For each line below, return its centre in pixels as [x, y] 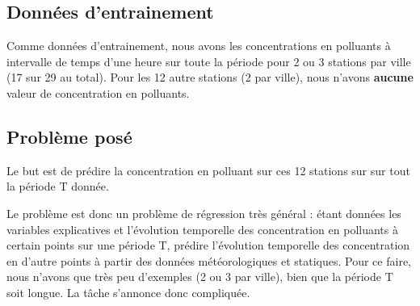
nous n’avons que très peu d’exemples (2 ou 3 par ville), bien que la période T [200, 277]
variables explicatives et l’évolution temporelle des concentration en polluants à [202, 229]
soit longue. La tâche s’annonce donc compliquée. [128, 292]
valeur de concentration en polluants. [98, 92]
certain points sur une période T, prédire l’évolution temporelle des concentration [208, 245]
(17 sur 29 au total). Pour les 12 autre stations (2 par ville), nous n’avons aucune [210, 77]
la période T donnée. [58, 186]
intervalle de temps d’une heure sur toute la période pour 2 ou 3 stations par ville [209, 61]
